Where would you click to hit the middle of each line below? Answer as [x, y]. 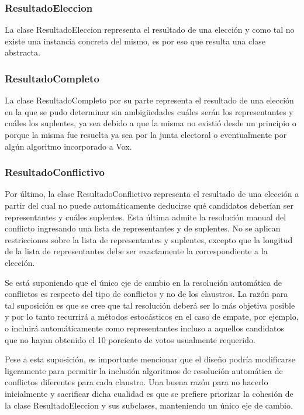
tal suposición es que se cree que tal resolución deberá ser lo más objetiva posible [150, 305]
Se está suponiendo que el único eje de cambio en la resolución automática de [143, 282]
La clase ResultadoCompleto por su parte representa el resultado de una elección [149, 100]
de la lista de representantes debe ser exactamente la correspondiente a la [136, 251]
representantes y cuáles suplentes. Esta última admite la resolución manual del [146, 217]
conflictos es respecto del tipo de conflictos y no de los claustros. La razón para [146, 294]
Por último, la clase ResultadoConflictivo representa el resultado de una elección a [152, 194]
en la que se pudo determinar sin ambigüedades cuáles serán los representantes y [149, 111]
